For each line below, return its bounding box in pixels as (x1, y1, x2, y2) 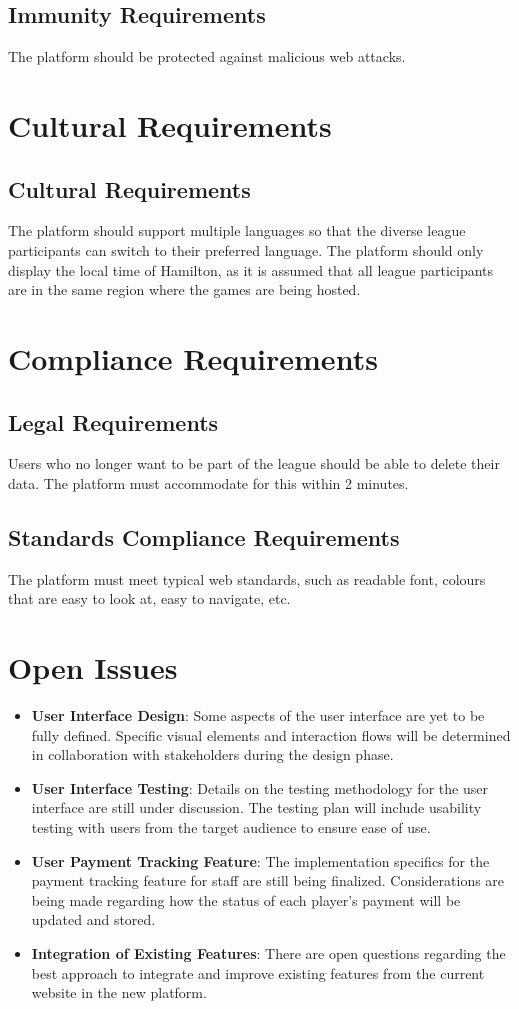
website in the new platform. (31, 982, 207, 1003)
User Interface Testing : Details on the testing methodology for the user (31, 777, 488, 798)
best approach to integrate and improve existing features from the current (31, 962, 485, 983)
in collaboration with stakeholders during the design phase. (31, 744, 394, 765)
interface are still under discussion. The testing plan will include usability (31, 797, 482, 818)
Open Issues (8, 647, 178, 688)
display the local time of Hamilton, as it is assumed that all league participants (8, 259, 494, 280)
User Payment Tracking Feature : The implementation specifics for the (31, 850, 490, 871)
